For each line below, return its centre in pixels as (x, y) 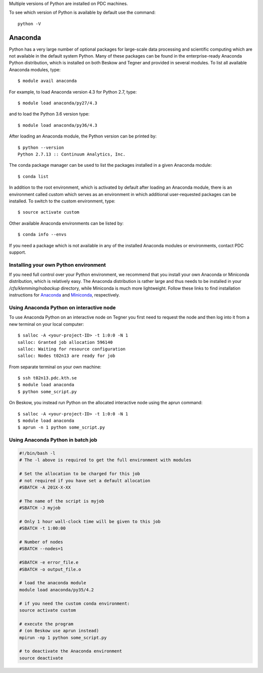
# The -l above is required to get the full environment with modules (105, 460)
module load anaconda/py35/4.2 (57, 590)
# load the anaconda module (53, 583)
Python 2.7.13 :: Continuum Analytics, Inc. (72, 154)
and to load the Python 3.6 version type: (49, 114)
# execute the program (46, 624)
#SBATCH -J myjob (40, 508)
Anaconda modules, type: (35, 69)
